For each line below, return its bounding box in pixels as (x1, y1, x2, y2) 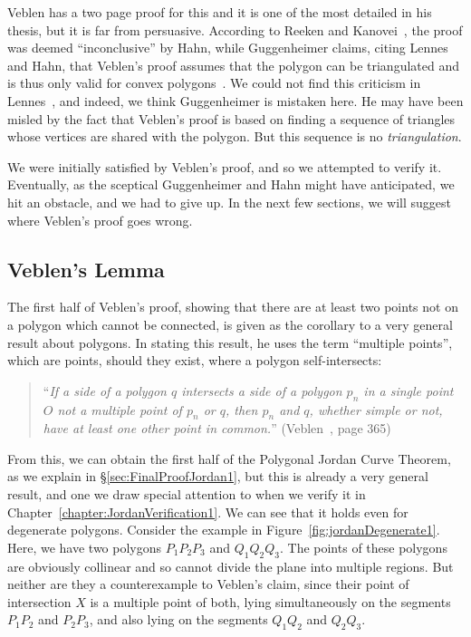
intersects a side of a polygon (181, 381, 342, 400)
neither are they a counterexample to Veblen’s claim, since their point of (7, 574, 409, 594)
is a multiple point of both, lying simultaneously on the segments (90, 592, 451, 611)
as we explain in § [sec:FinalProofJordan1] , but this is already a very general (7, 467, 428, 486)
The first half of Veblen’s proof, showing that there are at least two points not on (7, 297, 458, 316)
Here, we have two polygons (7, 537, 162, 556)
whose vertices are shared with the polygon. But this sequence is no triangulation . (7, 127, 462, 146)
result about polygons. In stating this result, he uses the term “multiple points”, (7, 333, 453, 352)
